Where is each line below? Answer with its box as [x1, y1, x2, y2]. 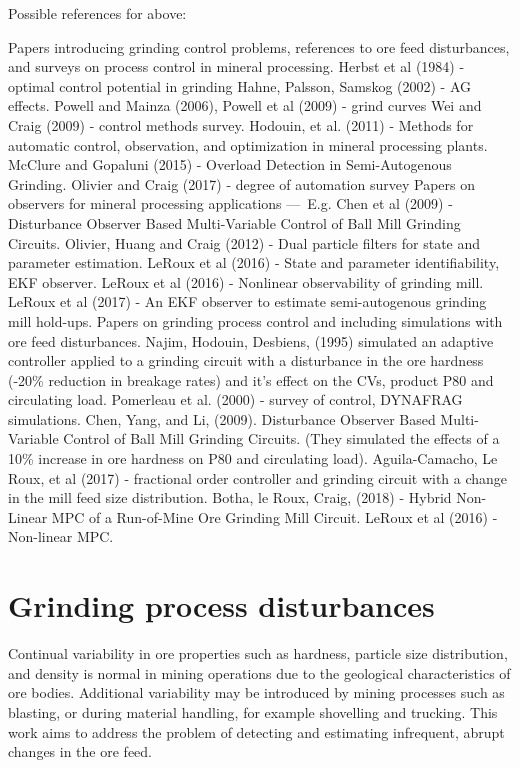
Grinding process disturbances [8, 585, 435, 626]
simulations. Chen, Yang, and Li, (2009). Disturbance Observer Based [8, 408, 436, 429]
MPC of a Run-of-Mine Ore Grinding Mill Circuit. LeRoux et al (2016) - [51, 506, 498, 527]
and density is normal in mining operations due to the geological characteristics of [8, 662, 511, 683]
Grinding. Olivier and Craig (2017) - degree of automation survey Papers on [8, 173, 475, 194]
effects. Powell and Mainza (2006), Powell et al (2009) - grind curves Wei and [8, 95, 482, 116]
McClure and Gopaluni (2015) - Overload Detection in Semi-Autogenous [8, 154, 452, 175]
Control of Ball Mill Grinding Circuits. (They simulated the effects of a [63, 428, 500, 449]
